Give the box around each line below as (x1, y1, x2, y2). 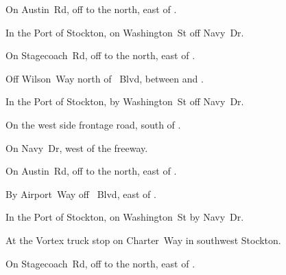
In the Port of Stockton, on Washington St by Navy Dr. (5, 210, 244, 224)
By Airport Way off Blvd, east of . (5, 186, 156, 201)
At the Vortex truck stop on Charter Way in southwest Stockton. (5, 232, 281, 247)
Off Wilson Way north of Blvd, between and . (5, 71, 204, 85)
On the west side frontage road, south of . (5, 117, 181, 131)
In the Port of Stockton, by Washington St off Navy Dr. (5, 94, 244, 109)
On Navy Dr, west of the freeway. (5, 140, 148, 155)
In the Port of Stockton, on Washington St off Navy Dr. (5, 25, 244, 39)
